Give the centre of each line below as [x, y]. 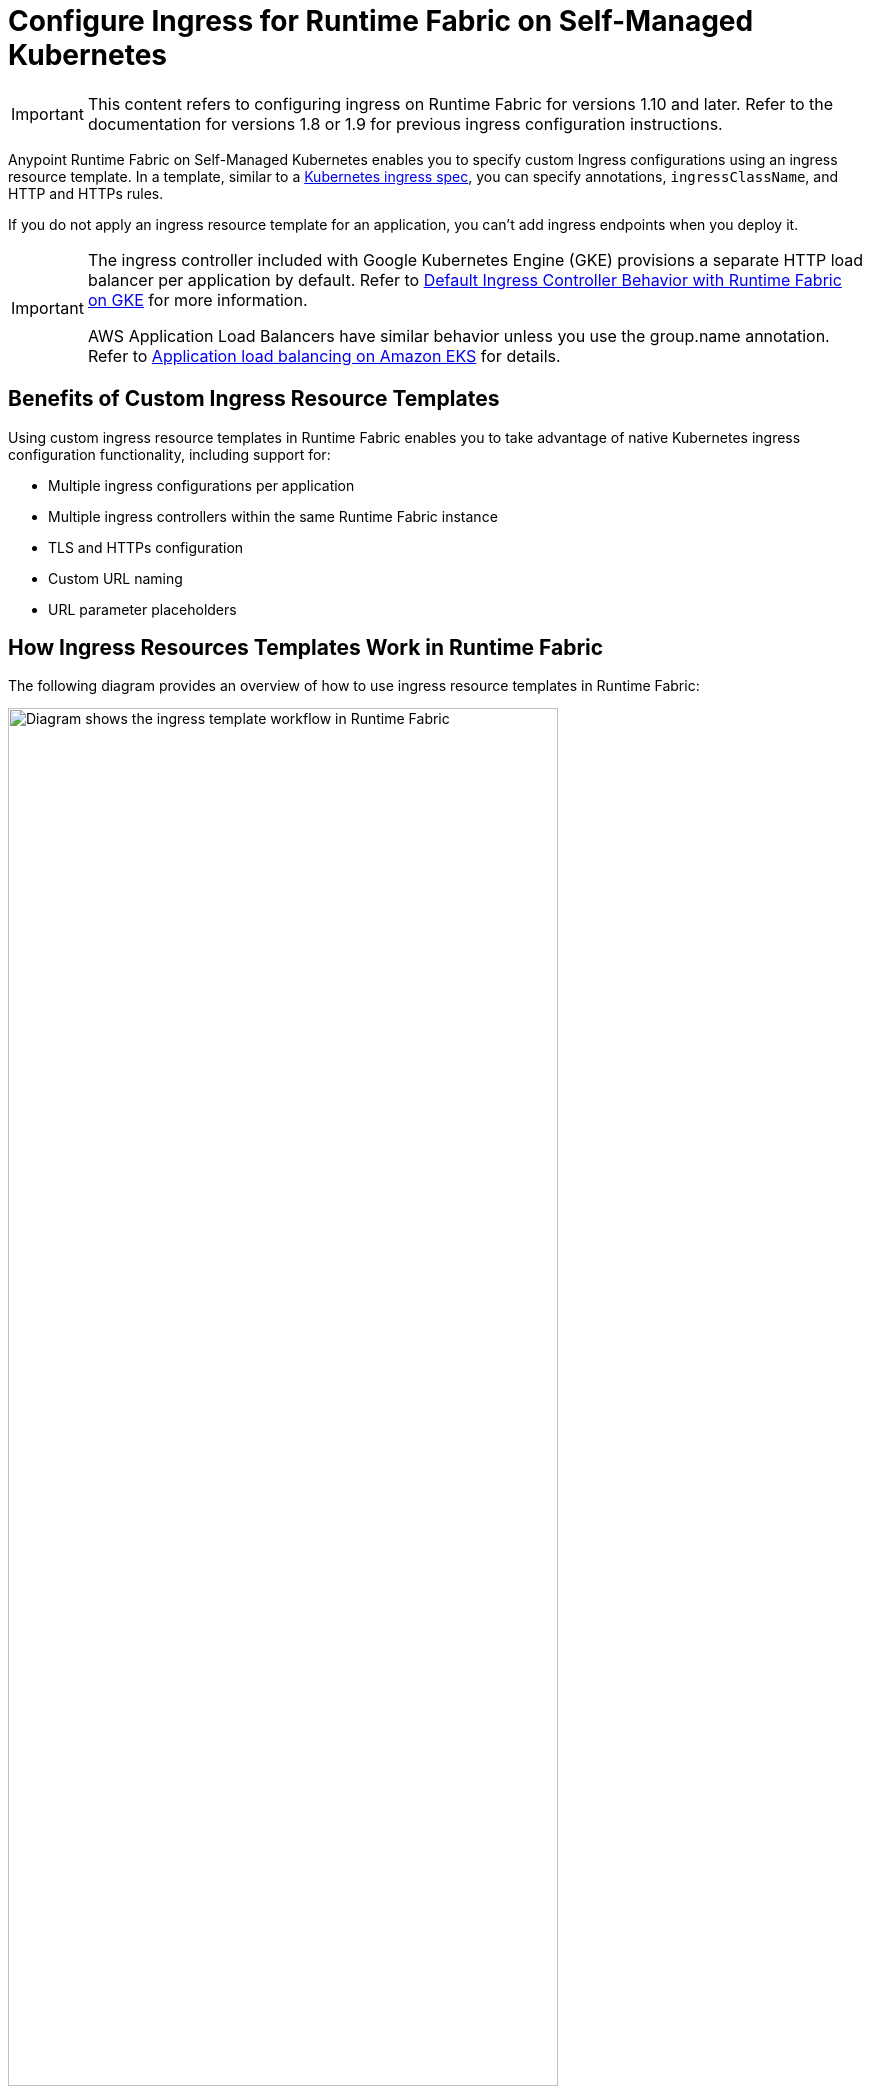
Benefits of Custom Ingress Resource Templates [254, 399]
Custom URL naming [115, 578]
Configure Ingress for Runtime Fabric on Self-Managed [381, 21]
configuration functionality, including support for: [169, 454]
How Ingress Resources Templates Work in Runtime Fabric [306, 648]
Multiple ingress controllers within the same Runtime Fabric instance [273, 516]
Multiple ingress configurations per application [201, 485]
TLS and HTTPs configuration [146, 547]
